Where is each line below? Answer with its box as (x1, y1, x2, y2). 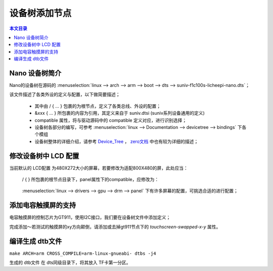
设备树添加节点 (9, 8, 72, 19)
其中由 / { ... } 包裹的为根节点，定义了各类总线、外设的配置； (34, 103, 161, 109)
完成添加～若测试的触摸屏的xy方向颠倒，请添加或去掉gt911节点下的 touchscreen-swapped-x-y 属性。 (9, 223, 221, 230)
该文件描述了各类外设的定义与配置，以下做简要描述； (9, 92, 120, 98)
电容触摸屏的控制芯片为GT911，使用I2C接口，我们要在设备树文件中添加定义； (9, 214, 171, 220)
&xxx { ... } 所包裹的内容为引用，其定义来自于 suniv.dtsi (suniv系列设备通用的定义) (34, 110, 205, 116)
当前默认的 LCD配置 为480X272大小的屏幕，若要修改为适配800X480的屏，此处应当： (9, 165, 188, 171)
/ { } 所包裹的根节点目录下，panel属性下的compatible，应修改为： (22, 176, 159, 183)
